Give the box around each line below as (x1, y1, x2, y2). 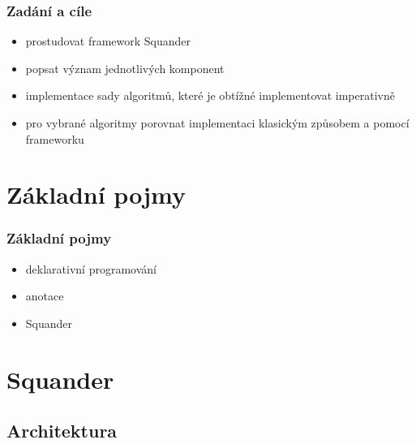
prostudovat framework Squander (25, 32, 191, 50)
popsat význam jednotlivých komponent (25, 59, 225, 76)
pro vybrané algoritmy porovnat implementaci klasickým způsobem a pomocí (25, 114, 410, 131)
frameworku (25, 130, 84, 147)
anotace (25, 287, 64, 304)
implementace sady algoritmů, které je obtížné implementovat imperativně (25, 87, 395, 104)
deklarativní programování (25, 260, 157, 277)
